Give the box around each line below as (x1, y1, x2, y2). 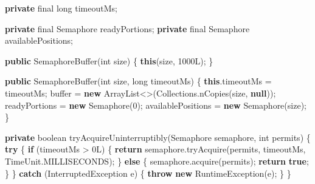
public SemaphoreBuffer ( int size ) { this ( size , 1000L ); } (5, 54, 213, 67)
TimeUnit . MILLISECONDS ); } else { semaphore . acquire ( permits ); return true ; (5, 154, 309, 167)
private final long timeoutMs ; (5, 2, 117, 14)
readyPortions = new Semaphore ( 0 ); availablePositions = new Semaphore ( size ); (5, 98, 306, 111)
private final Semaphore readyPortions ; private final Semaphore (5, 22, 250, 35)
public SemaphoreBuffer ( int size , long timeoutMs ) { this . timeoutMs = (5, 75, 272, 87)
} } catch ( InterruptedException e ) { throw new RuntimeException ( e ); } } (5, 166, 291, 179)
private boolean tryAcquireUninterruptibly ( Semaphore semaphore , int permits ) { (5, 131, 311, 143)
